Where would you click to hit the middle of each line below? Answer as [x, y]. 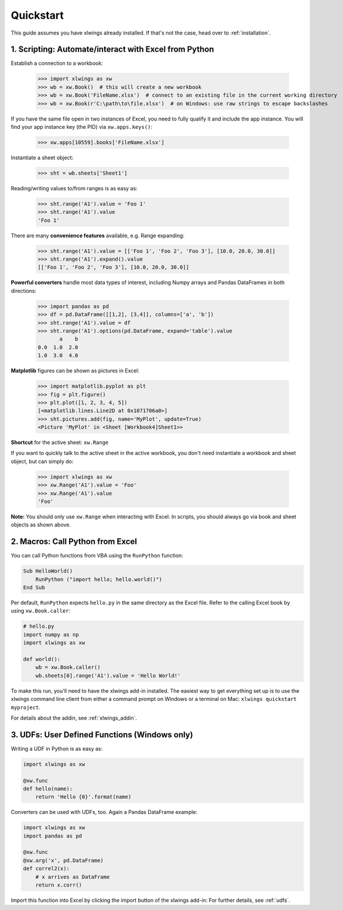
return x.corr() [59, 885]
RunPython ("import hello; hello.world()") [99, 579]
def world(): [42, 659]
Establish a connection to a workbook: [57, 63]
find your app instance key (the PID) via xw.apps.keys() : [81, 126]
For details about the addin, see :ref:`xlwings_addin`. [74, 718]
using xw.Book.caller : [40, 611]
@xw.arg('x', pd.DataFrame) [63, 860]
